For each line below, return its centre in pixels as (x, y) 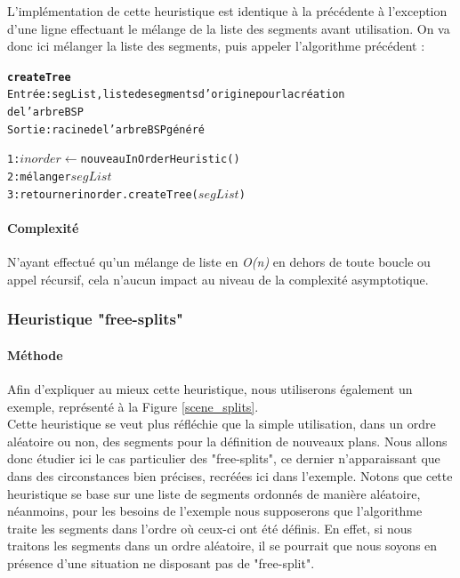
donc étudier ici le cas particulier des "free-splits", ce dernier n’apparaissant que (224, 458)
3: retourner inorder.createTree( (103, 194)
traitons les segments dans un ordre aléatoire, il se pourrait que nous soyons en (222, 546)
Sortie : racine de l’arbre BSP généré (106, 129)
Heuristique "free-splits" (95, 319)
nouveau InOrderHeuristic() (160, 160)
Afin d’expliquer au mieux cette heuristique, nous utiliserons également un (210, 389)
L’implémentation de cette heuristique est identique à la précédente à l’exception (227, 11)
